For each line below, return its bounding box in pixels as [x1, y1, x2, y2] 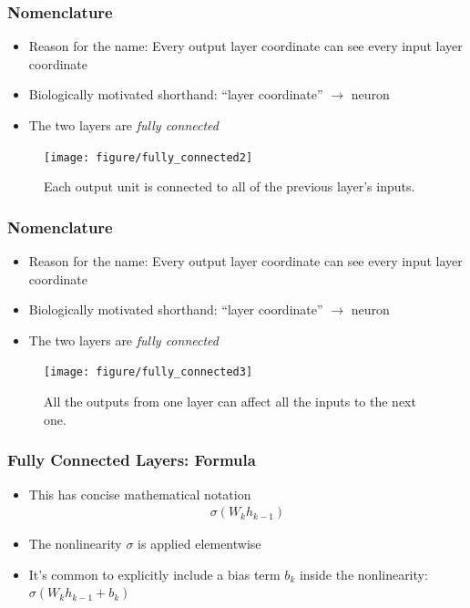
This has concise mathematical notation [28, 484, 251, 503]
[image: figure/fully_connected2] [44, 150, 253, 164]
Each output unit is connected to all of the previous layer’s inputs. [44, 177, 415, 196]
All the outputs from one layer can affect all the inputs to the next [44, 392, 416, 411]
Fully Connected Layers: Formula [7, 448, 256, 471]
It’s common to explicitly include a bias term [28, 564, 281, 583]
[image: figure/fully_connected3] [44, 366, 253, 379]
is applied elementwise [138, 534, 261, 553]
